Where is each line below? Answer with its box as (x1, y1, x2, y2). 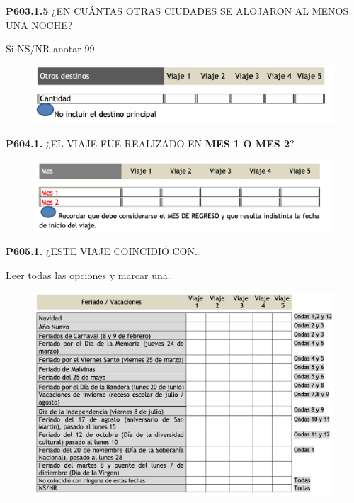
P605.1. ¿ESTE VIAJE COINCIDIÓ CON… (6, 244, 202, 259)
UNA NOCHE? (6, 17, 73, 32)
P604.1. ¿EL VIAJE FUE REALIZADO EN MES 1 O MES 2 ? (6, 135, 295, 150)
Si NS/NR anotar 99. (6, 41, 98, 56)
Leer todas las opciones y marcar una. (6, 267, 171, 282)
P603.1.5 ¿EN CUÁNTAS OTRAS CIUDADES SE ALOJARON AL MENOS (6, 4, 349, 18)
